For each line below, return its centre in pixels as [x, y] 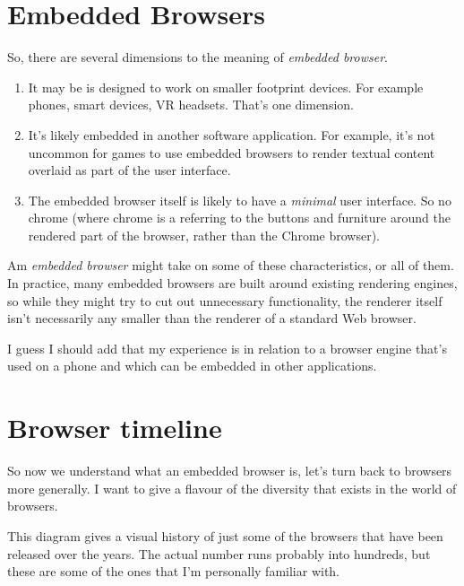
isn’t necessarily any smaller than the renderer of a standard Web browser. [212, 318]
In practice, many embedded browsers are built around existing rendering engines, [232, 283]
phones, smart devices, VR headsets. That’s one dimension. [191, 105]
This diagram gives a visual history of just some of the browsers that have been [225, 535]
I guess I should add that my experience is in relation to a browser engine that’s [227, 348]
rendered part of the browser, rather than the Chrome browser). [204, 235]
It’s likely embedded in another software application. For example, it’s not [232, 134]
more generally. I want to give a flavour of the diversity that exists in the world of [232, 488]
